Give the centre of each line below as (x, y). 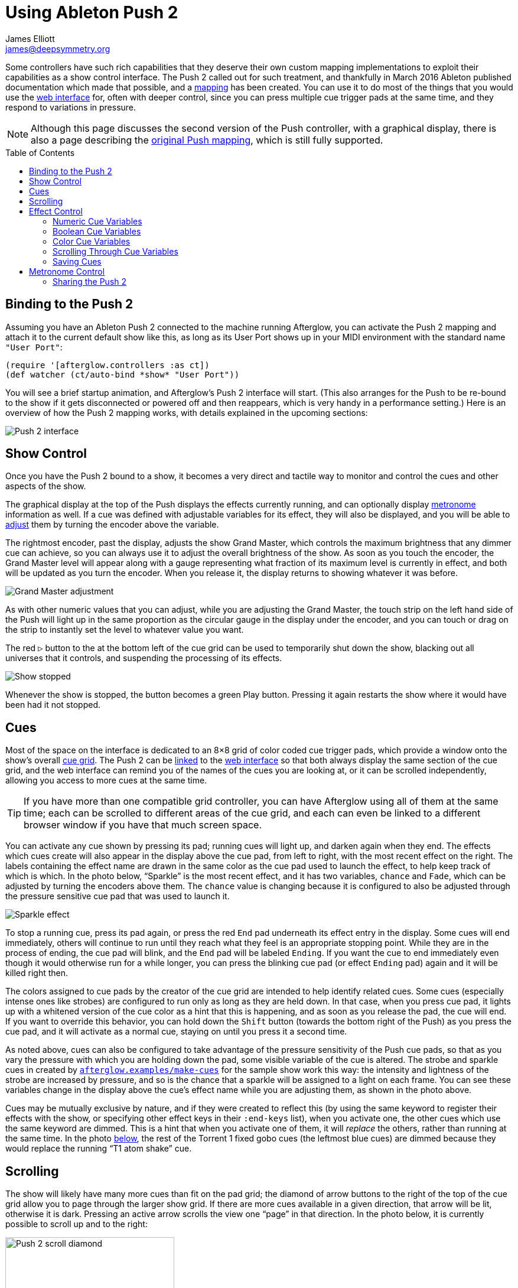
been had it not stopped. (53, 705)
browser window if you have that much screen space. (143, 825)
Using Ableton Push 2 (92, 12)
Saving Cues (77, 261)
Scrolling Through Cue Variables (115, 251)
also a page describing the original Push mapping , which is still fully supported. (207, 140)
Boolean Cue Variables (97, 231)
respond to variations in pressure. (71, 107)
